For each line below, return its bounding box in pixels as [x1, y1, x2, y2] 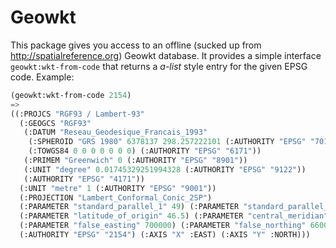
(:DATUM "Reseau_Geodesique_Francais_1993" [23, 127, 208, 138]
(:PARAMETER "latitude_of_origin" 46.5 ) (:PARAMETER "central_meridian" [19, 211, 329, 221]
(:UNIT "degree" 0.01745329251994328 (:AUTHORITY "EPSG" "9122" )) [23, 164, 307, 175]
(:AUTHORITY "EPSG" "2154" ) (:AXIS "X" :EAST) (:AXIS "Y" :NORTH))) [19, 230, 311, 240]
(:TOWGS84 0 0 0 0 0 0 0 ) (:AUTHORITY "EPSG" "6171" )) [28, 146, 262, 156]
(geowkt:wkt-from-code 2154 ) [10, 90, 132, 100]
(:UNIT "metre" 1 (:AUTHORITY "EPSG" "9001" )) [19, 183, 217, 193]
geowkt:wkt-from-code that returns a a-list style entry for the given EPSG [10, 60, 308, 72]
